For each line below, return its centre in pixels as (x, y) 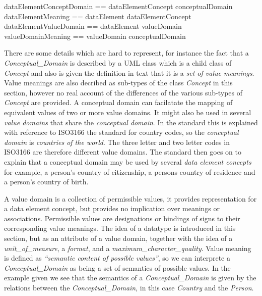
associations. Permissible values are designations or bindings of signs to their (122, 218)
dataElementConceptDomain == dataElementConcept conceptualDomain (118, 6)
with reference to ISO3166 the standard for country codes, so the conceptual (121, 132)
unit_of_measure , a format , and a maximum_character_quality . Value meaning (128, 248)
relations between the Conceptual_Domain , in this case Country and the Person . (129, 288)
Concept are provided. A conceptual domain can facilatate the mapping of (118, 102)
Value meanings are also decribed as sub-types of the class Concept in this (118, 83)
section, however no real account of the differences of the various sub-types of (123, 92)
